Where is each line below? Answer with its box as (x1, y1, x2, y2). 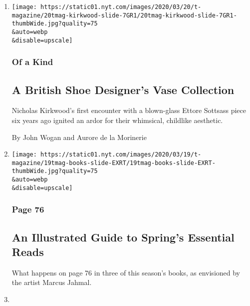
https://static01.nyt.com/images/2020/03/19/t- (40, 151, 202, 158)
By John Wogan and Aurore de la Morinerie (11, 131, 147, 142)
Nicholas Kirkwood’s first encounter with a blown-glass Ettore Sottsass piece (11, 105, 246, 115)
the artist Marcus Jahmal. (11, 277, 92, 287)
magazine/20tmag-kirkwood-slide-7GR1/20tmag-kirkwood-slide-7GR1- (11, 11, 237, 19)
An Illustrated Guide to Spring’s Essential (11, 229, 235, 244)
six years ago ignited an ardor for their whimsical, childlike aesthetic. (11, 114, 223, 125)
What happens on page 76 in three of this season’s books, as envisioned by (11, 267, 241, 277)
